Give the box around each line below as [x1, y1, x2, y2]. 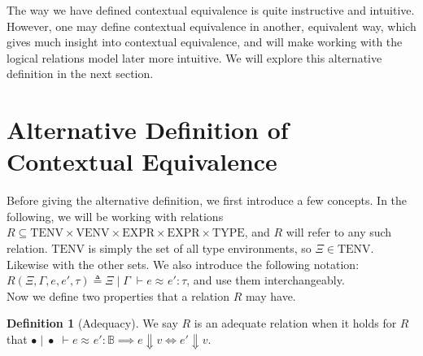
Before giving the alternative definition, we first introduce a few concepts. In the [7, 192, 408, 209]
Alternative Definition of [7, 113, 289, 146]
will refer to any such [286, 224, 392, 241]
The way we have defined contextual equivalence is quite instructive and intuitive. [7, 2, 415, 18]
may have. [245, 287, 296, 304]
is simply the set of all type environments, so [88, 240, 312, 257]
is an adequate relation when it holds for [194, 315, 397, 332]
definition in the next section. [7, 65, 154, 82]
